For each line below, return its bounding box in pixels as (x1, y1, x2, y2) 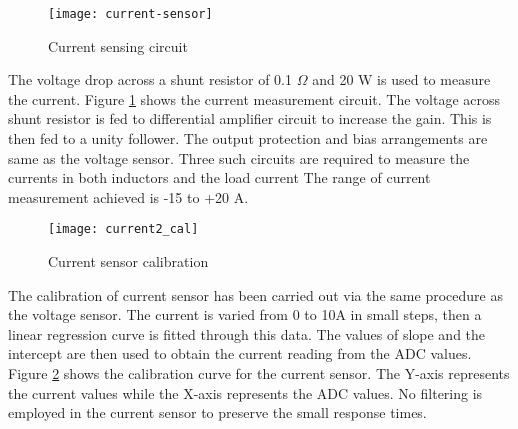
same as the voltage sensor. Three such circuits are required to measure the (8, 147, 470, 168)
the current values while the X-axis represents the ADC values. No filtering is (8, 382, 483, 403)
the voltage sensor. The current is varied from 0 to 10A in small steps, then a (8, 304, 482, 325)
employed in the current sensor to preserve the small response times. (8, 402, 427, 423)
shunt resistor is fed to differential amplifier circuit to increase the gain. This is (8, 108, 492, 129)
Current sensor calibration (48, 251, 209, 272)
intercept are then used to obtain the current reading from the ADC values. (8, 343, 472, 364)
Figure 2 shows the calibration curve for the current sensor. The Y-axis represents (8, 363, 510, 384)
